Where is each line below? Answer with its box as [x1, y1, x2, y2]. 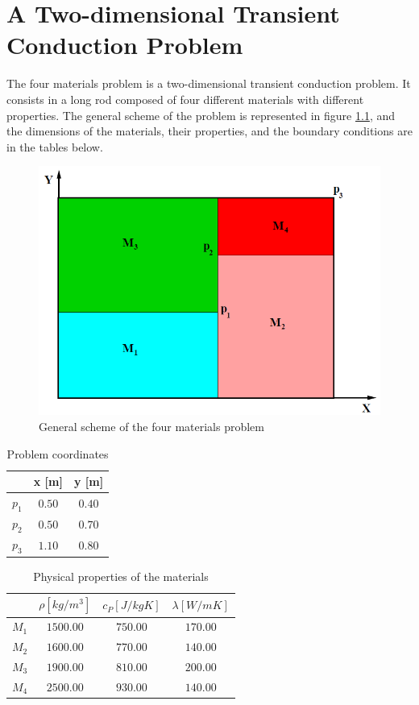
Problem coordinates [6, 445, 109, 462]
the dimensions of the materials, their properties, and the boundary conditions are [6, 122, 413, 139]
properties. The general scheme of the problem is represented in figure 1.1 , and [6, 106, 396, 123]
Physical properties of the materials [33, 567, 209, 584]
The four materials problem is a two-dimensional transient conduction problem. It [6, 75, 411, 92]
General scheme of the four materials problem [39, 418, 264, 435]
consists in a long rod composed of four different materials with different [6, 90, 364, 107]
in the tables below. [6, 138, 103, 155]
